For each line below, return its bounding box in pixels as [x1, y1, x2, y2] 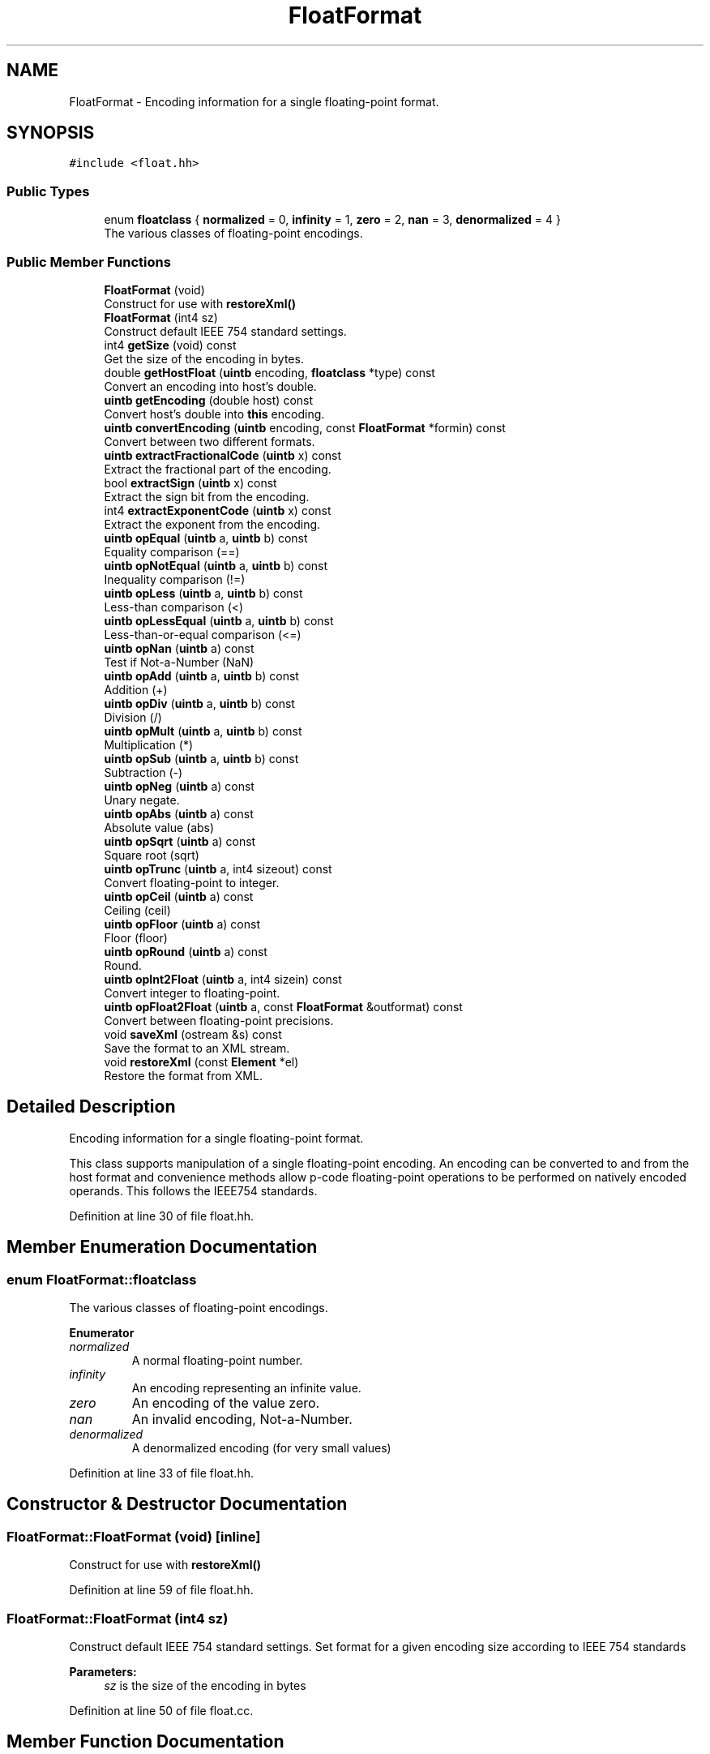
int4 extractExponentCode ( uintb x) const [104, 503, 331, 517]
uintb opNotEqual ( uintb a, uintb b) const [104, 558, 328, 573]
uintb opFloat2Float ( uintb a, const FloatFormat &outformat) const [104, 999, 463, 1014]
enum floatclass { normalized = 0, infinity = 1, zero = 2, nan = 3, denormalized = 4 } [104, 212, 561, 227]
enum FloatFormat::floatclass [6, 1271, 197, 1288]
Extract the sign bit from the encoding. [104, 489, 310, 504]
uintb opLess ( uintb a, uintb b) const [104, 585, 303, 600]
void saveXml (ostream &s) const [104, 1027, 282, 1041]
